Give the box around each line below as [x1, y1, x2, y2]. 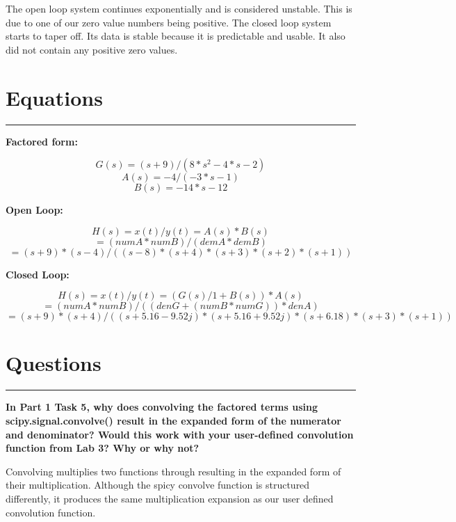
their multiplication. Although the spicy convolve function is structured [6, 477, 310, 492]
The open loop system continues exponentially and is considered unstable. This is [6, 1, 352, 15]
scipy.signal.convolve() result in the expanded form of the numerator [6, 413, 341, 427]
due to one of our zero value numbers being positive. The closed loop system [6, 15, 332, 29]
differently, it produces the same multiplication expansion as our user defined [6, 491, 334, 505]
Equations [6, 83, 103, 111]
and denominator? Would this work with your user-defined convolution [6, 427, 354, 441]
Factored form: [6, 134, 78, 148]
